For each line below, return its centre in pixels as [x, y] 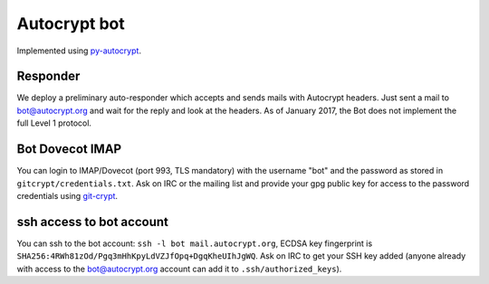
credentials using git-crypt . [67, 195]
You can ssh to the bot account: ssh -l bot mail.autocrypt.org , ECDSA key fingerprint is [195, 243]
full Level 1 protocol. [54, 123]
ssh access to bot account [93, 222]
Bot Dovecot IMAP [69, 149]
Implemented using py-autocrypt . [79, 51]
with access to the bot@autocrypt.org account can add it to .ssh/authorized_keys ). [179, 269]
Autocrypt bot [71, 24]
